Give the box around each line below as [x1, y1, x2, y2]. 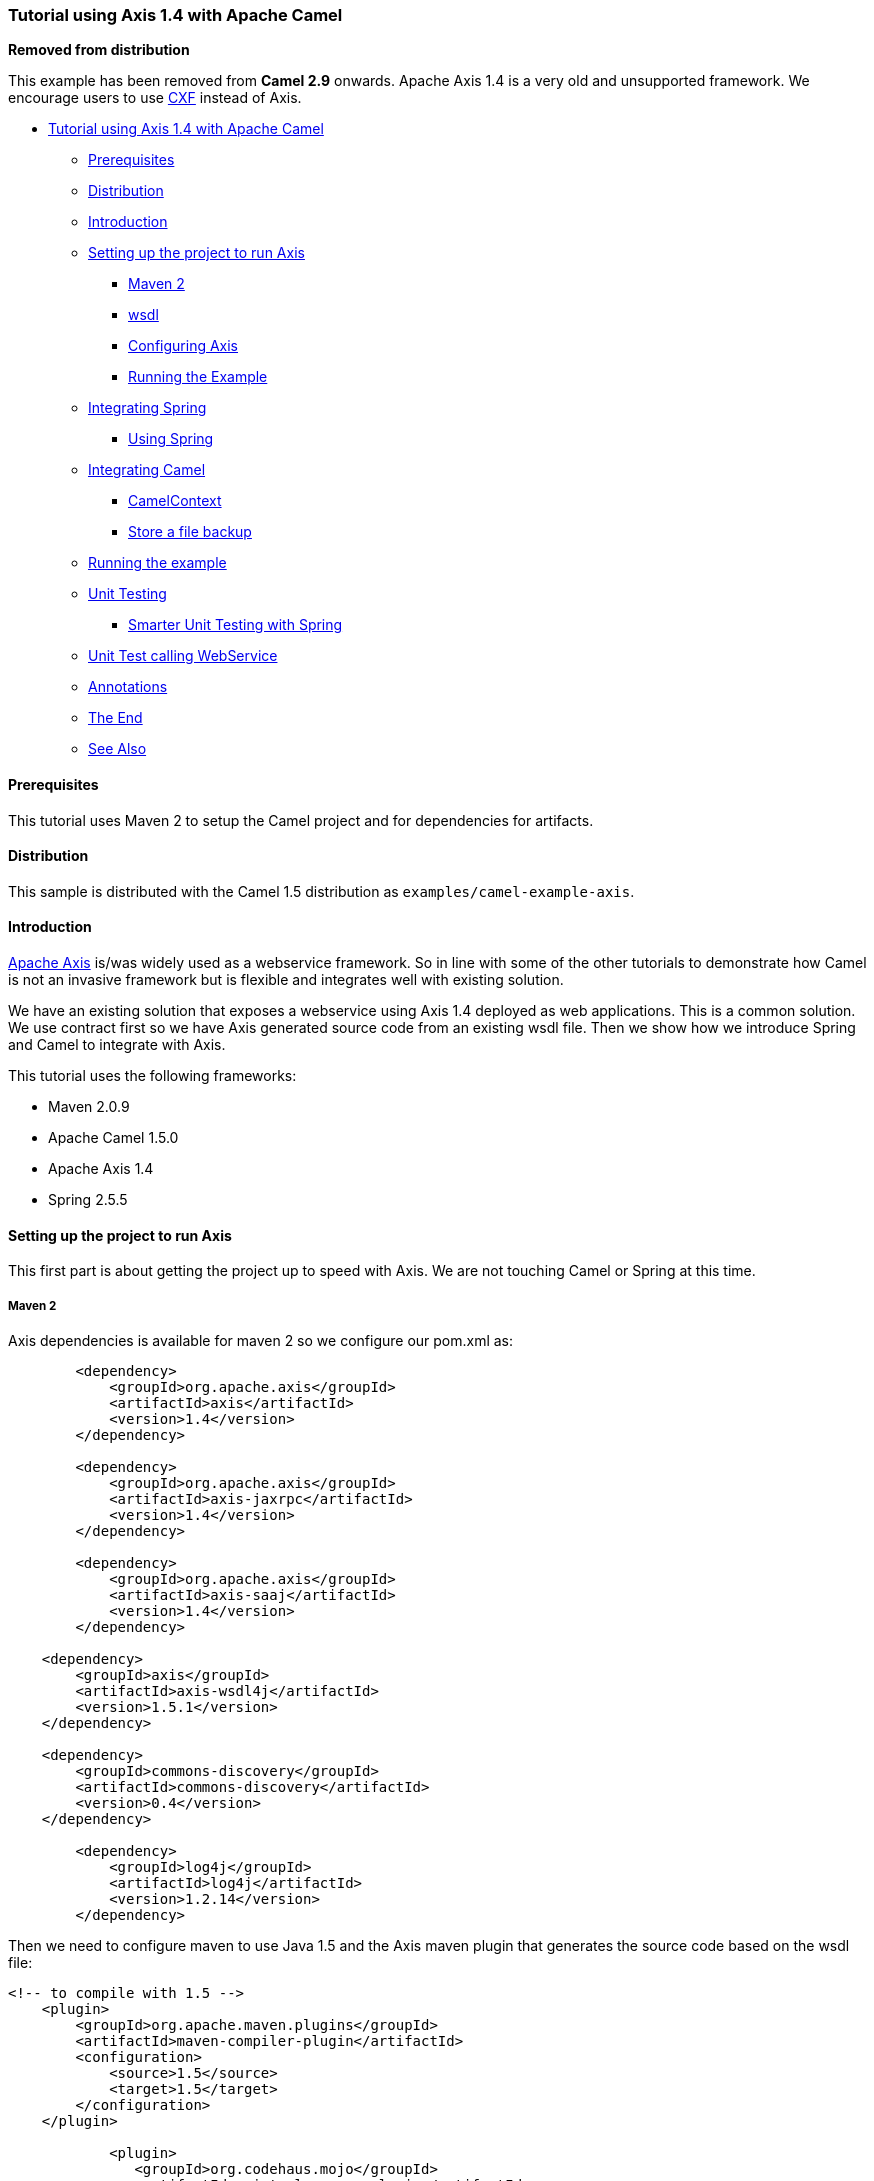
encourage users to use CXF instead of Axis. [8, 89, 302, 107]
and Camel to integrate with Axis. [8, 1036, 226, 1054]
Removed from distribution [8, 41, 190, 59]
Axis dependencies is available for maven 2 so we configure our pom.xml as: [8, 1332, 514, 1350]
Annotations [88, 678, 168, 696]
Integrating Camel [88, 461, 206, 479]
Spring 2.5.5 [48, 1191, 128, 1209]
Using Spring [128, 430, 214, 448]
